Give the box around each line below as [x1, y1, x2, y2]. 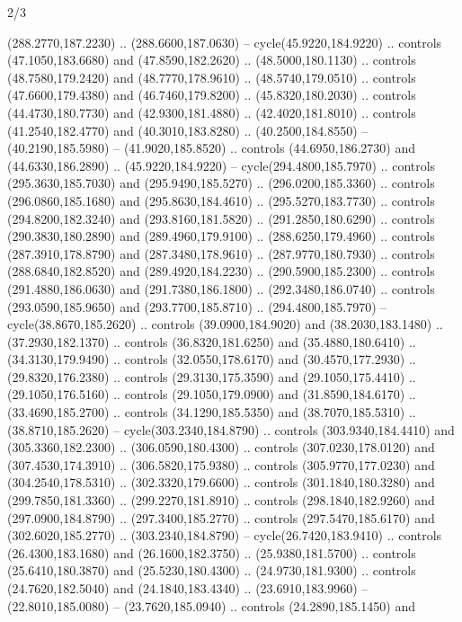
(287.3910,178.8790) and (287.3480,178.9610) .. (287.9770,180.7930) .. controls [7, 244, 435, 262]
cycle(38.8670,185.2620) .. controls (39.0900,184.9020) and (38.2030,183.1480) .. [7, 315, 443, 333]
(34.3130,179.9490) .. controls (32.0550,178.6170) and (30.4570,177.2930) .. [7, 350, 416, 369]
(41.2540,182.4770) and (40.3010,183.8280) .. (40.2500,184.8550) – [7, 120, 369, 139]
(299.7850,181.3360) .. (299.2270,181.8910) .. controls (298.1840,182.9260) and [7, 491, 435, 510]
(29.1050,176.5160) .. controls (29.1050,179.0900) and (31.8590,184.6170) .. [7, 385, 416, 404]
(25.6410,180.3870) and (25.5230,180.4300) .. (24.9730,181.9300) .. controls [7, 561, 416, 580]
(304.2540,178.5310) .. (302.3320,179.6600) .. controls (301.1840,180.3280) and [7, 473, 435, 492]
